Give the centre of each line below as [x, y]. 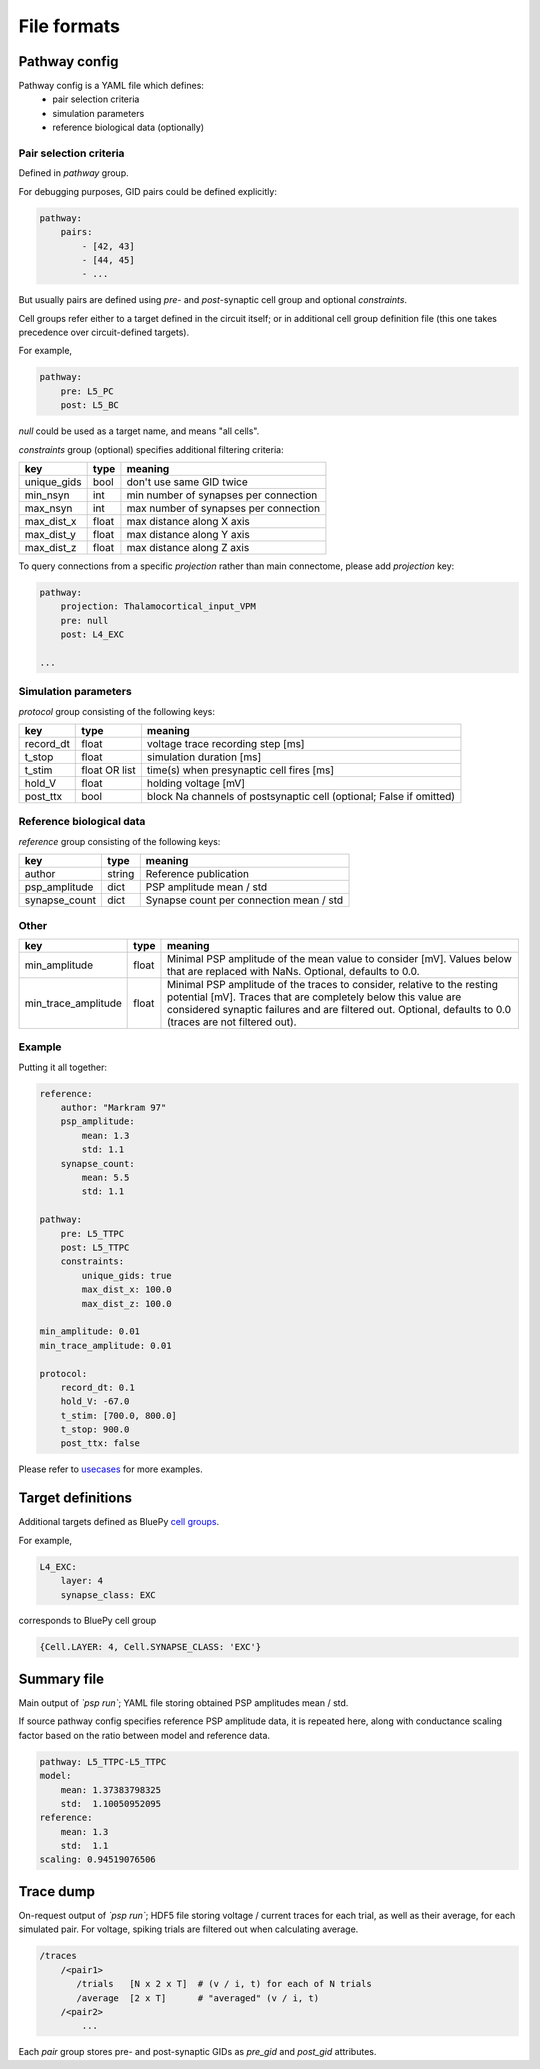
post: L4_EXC [92, 634]
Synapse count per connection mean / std [244, 900]
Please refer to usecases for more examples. [111, 1469]
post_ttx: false [100, 1443]
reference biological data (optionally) [128, 127]
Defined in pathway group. [73, 173]
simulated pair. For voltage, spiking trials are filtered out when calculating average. [188, 1929]
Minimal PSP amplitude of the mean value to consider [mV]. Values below [339, 958]
